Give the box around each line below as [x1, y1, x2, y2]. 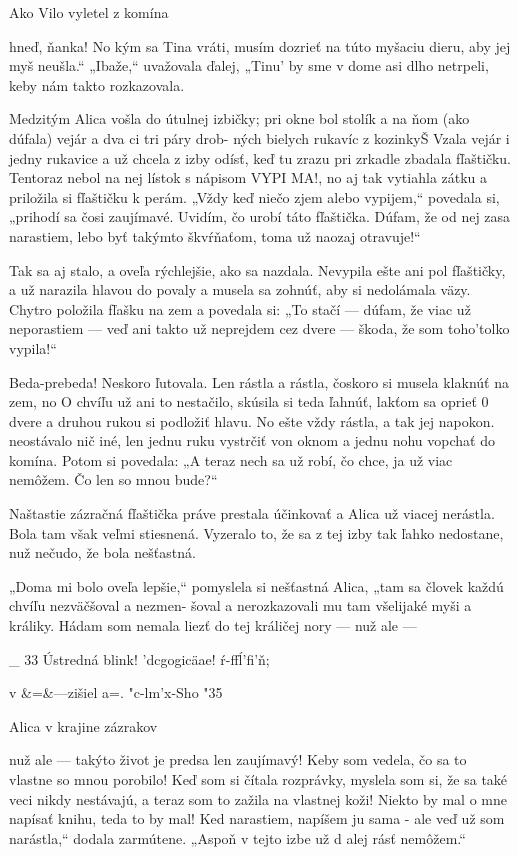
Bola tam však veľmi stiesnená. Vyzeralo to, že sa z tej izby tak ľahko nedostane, [9, 522, 504, 543]
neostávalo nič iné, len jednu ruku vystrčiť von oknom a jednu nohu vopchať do [9, 430, 495, 451]
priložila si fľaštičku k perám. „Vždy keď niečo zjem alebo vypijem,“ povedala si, [9, 186, 500, 207]
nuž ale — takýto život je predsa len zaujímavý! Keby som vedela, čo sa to [9, 749, 467, 770]
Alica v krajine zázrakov [9, 715, 158, 736]
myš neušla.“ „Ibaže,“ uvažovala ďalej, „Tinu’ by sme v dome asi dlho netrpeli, [9, 55, 489, 76]
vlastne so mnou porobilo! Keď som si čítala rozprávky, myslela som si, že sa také [9, 769, 508, 789]
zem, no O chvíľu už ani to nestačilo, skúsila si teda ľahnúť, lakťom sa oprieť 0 [9, 391, 489, 412]
